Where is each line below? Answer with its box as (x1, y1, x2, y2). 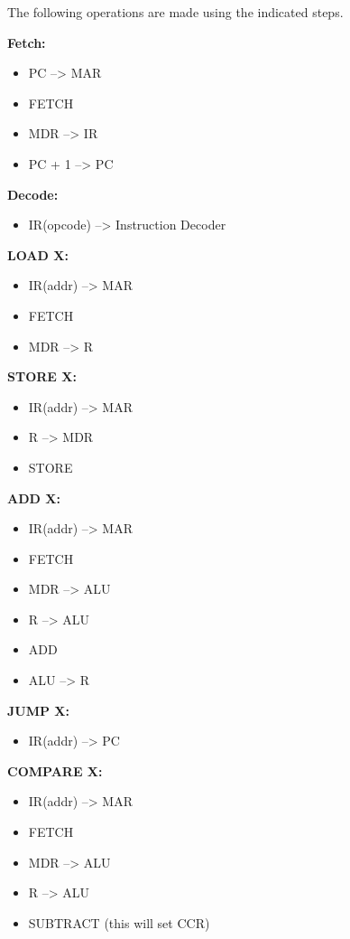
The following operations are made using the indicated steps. (7, 3, 344, 21)
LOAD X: (7, 245, 69, 264)
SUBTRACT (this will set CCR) (28, 913, 210, 932)
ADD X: (7, 488, 60, 507)
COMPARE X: (7, 761, 103, 780)
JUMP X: (7, 700, 69, 719)
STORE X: (7, 367, 77, 386)
